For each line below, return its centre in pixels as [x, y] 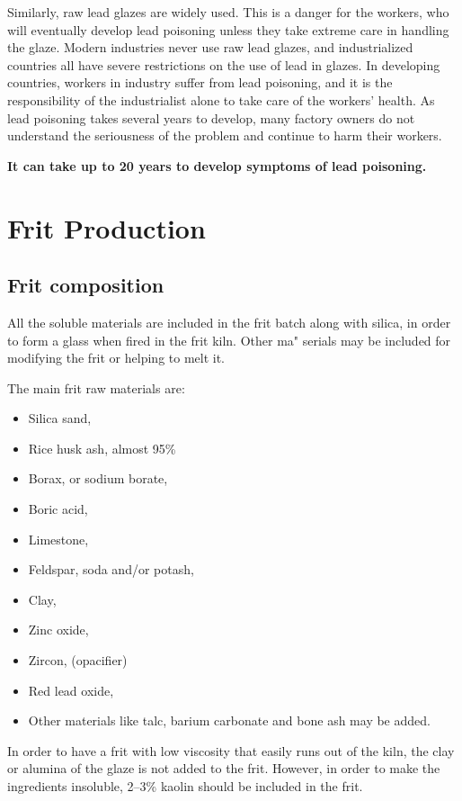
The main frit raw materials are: [96, 387]
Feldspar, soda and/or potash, [111, 569]
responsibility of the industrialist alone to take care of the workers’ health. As [221, 99]
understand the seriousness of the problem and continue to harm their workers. [225, 135]
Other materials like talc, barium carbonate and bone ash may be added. [229, 720]
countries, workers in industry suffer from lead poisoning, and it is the [200, 82]
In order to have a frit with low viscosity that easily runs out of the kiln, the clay [231, 750]
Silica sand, [60, 418]
